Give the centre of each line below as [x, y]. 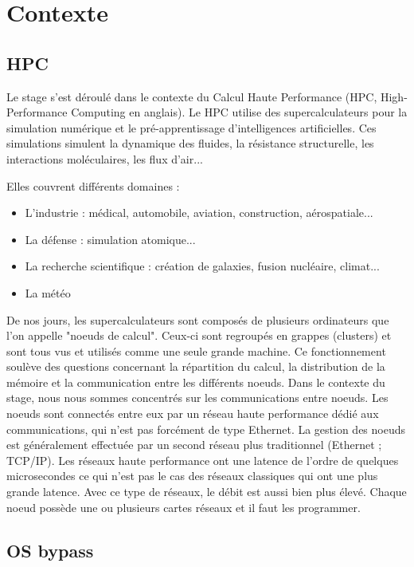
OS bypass [50, 550]
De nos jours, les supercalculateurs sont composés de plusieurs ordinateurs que [198, 319]
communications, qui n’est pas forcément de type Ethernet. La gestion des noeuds [206, 429]
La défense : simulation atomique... [110, 239]
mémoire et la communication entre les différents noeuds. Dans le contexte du [196, 382]
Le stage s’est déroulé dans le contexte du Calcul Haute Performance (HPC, [192, 96]
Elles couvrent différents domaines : [93, 185]
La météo [48, 292]
